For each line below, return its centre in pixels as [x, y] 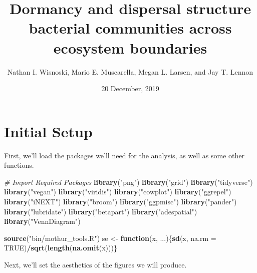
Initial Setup [48, 131]
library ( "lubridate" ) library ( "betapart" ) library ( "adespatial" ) [101, 211]
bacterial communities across [130, 28]
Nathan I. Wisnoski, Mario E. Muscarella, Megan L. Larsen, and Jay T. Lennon [130, 71]
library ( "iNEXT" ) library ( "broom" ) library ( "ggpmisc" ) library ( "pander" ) [120, 201]
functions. [19, 165]
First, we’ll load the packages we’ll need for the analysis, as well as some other [124, 155]
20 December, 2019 [130, 88]
